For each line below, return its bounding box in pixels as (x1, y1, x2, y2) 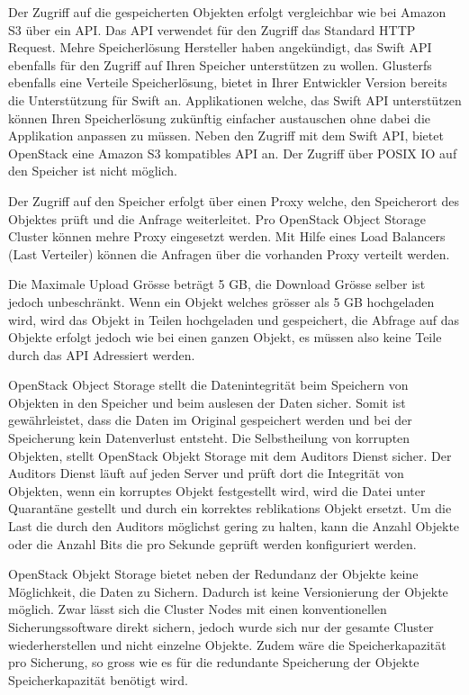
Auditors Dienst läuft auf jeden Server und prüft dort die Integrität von (8, 464, 404, 483)
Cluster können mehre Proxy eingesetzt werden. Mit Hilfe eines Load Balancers (8, 227, 446, 246)
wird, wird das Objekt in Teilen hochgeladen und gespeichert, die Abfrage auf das (8, 310, 459, 329)
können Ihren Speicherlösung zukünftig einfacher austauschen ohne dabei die (8, 108, 431, 127)
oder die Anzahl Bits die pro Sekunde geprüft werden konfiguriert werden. (8, 534, 417, 553)
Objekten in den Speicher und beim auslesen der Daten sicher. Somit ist (8, 393, 406, 411)
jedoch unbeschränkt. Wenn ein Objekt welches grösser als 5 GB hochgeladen (8, 292, 435, 311)
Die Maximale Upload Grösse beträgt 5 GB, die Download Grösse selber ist (8, 275, 426, 293)
